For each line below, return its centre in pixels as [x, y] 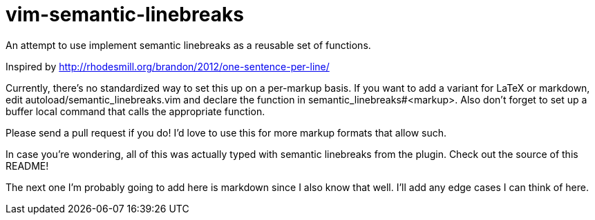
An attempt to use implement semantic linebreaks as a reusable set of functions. [188, 45]
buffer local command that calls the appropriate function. [135, 111]
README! [27, 166]
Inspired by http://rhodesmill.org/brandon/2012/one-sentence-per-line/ [168, 66]
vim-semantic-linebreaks [125, 14]
